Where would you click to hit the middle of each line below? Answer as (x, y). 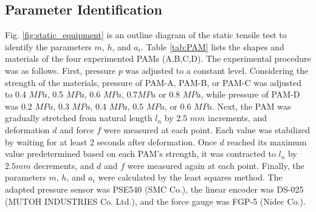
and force (77, 129)
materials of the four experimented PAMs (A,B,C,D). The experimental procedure (158, 58)
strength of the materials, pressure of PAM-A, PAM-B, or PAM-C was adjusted (153, 82)
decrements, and (64, 165)
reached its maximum (267, 141)
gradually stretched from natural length (79, 118)
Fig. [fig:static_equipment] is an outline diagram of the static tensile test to (146, 35)
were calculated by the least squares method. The (190, 177)
